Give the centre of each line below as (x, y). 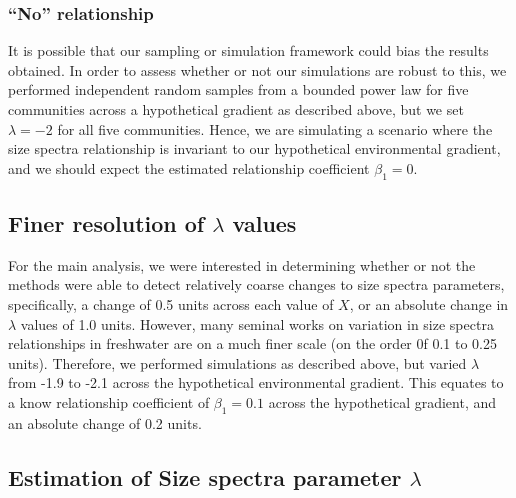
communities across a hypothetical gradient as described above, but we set (236, 109)
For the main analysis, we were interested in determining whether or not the (242, 264)
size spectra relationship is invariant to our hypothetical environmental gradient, (254, 148)
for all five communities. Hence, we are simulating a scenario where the (275, 128)
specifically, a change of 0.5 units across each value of (171, 303)
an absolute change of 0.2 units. (105, 422)
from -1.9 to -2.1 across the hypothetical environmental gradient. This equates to (256, 382)
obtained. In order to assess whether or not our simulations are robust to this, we (257, 69)
